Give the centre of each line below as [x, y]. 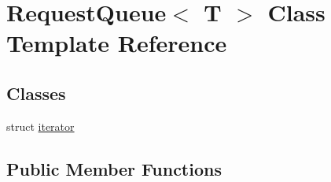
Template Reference [117, 43]
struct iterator [40, 126]
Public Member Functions [114, 168]
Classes [36, 93]
